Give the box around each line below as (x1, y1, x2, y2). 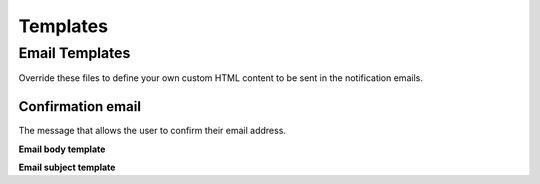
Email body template (18, 143, 106, 155)
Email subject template (18, 161, 116, 174)
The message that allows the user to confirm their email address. (18, 125, 287, 137)
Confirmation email (18, 98, 142, 115)
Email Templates (18, 44, 131, 62)
